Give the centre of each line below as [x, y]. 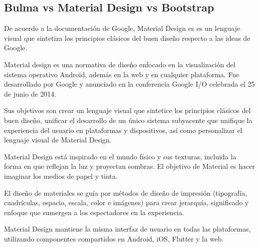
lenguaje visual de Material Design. [58, 140]
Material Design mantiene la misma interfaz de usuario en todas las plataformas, [128, 229]
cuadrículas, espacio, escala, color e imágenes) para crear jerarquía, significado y [127, 202]
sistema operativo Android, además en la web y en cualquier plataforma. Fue [122, 74]
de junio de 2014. [30, 93]
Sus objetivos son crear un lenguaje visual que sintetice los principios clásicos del [128, 110]
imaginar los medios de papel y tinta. [61, 176]
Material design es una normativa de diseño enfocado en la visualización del [120, 64]
